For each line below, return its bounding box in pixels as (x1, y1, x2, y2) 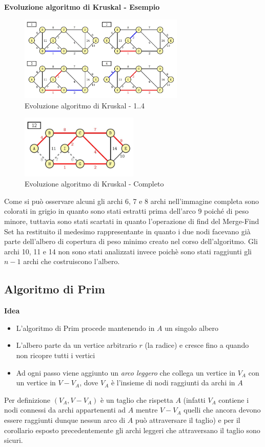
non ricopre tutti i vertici (16, 349, 95, 360)
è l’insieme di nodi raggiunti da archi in (111, 377, 235, 388)
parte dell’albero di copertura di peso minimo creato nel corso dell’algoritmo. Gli (4, 236, 258, 247)
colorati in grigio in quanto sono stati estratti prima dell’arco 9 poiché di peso (4, 206, 249, 216)
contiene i (218, 394, 249, 405)
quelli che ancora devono (184, 404, 261, 415)
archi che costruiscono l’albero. (23, 256, 120, 267)
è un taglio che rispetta (100, 394, 173, 405)
